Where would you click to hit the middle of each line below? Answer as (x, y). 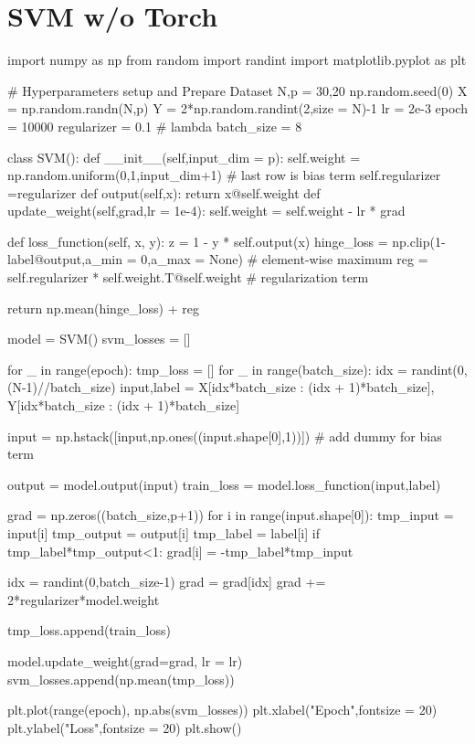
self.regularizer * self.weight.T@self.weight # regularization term (188, 277)
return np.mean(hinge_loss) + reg (103, 308)
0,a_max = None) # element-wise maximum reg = (285, 259)
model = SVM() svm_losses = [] (99, 339)
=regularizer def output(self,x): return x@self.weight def (164, 192)
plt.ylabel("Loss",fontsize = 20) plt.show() (125, 727)
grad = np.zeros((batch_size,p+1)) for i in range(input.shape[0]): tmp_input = (231, 515)
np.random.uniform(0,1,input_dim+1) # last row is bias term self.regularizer (224, 175)
